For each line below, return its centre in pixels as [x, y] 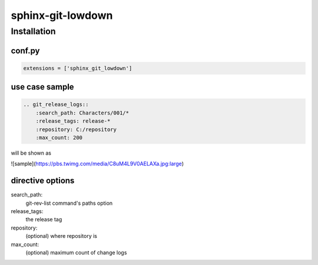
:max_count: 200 [59, 138]
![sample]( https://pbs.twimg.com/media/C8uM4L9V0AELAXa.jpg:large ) [97, 164]
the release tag [44, 220]
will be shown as [31, 153]
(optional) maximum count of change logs [76, 252]
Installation [33, 31]
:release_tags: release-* [73, 121]
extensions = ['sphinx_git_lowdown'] [78, 68]
